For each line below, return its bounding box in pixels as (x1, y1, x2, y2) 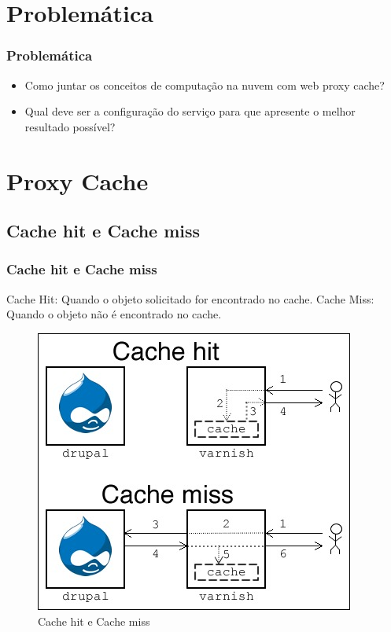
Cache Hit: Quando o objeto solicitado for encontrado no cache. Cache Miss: (6, 290, 374, 307)
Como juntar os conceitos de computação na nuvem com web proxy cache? (24, 76, 385, 93)
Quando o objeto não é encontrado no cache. (6, 306, 222, 322)
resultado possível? (24, 118, 116, 134)
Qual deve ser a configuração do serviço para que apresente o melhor (24, 103, 356, 119)
